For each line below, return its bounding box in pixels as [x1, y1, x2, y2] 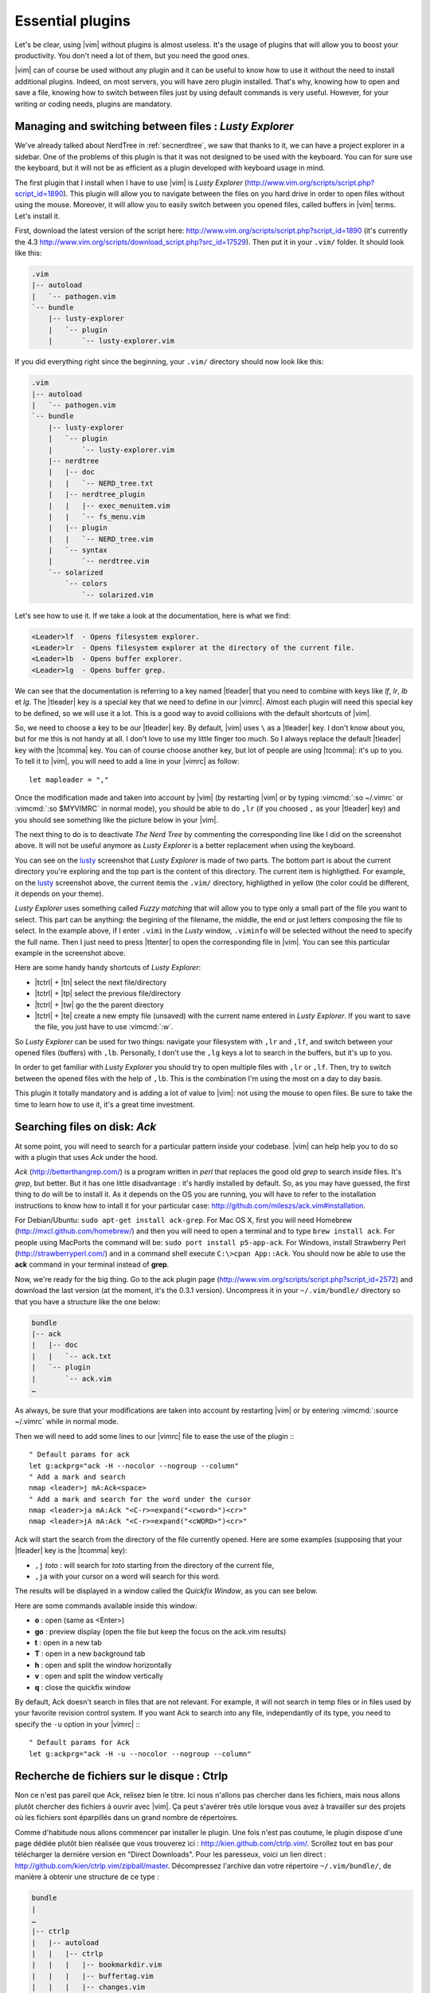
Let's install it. [14, 211, 61, 221]
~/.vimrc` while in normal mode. [14, 1417, 119, 1426]
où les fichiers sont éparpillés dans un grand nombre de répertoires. [14, 1813, 239, 1822]
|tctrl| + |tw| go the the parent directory [34, 1000, 164, 1009]
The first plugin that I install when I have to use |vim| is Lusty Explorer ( [14, 178, 248, 187]
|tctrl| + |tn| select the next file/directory [34, 977, 167, 987]
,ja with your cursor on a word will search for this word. [34, 1571, 221, 1582]
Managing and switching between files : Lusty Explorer [14, 120, 295, 133]
